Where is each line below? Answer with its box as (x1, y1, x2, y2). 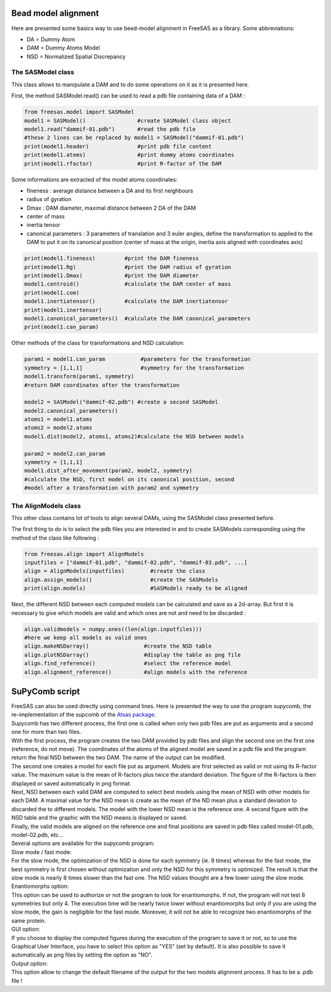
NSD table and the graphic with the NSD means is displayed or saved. (11, 814, 188, 822)
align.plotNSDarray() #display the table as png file (24, 651, 242, 658)
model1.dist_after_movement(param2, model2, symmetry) (24, 467, 192, 475)
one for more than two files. (11, 728, 82, 736)
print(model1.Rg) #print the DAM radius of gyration (24, 264, 232, 270)
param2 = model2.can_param (24, 450, 105, 457)
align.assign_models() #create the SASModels (24, 576, 219, 583)
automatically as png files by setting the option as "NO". (11, 951, 153, 959)
